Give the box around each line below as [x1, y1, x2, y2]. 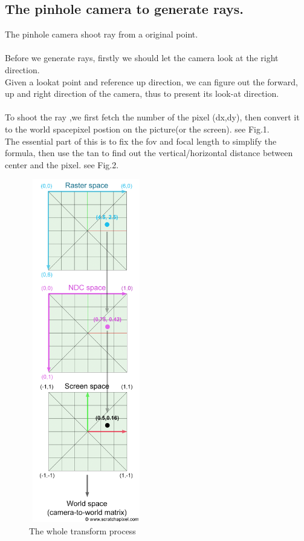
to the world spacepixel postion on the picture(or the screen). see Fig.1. [5, 122, 270, 135]
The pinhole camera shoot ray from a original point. [5, 28, 198, 41]
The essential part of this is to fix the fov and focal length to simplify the [5, 134, 277, 147]
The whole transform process [29, 524, 136, 537]
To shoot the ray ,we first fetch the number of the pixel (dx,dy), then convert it [5, 111, 300, 123]
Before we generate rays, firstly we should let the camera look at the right [5, 51, 279, 64]
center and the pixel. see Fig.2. [5, 158, 119, 171]
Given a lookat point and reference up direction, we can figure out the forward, [5, 75, 298, 88]
